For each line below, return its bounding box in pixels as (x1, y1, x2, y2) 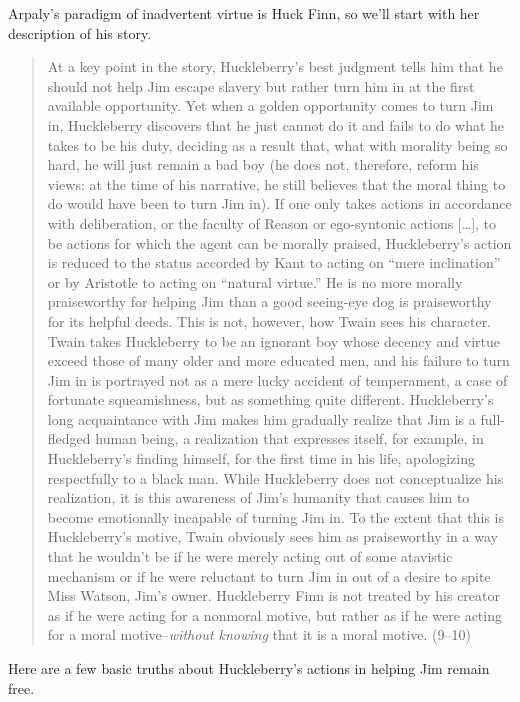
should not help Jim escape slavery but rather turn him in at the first (47, 75, 475, 96)
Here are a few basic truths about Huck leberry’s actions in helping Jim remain (8, 658, 490, 678)
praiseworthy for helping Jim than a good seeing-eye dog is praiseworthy (47, 291, 492, 312)
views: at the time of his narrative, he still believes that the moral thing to (47, 173, 506, 194)
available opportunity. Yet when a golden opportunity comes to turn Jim (47, 95, 494, 116)
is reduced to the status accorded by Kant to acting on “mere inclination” (47, 252, 501, 273)
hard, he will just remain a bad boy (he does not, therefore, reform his (47, 154, 479, 175)
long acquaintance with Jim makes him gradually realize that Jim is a (47, 408, 476, 429)
